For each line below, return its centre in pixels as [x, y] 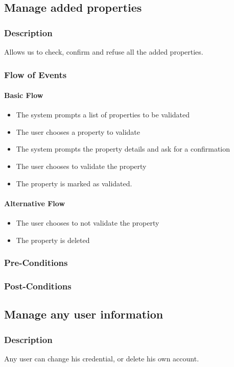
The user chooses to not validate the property [88, 223]
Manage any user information [84, 314]
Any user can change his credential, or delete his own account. [102, 358]
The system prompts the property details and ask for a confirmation [123, 149]
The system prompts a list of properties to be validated [103, 115]
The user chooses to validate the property [81, 166]
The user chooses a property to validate [78, 131]
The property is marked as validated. [74, 183]
